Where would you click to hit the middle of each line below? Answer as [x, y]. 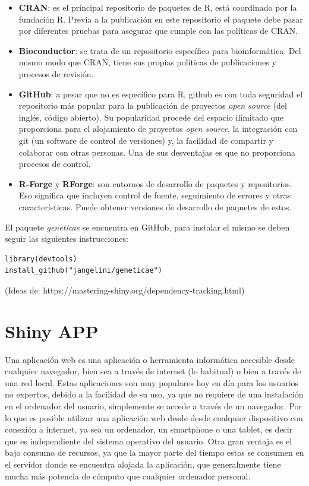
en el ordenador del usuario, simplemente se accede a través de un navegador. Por [154, 405]
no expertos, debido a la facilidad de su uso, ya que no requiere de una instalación [154, 394]
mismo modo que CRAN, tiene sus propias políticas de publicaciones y [147, 62]
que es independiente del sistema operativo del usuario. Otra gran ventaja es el [149, 441]
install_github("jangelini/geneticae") [83, 271]
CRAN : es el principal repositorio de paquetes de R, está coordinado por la [158, 7]
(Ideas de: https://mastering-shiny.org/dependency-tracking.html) [125, 290]
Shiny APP [52, 331]
